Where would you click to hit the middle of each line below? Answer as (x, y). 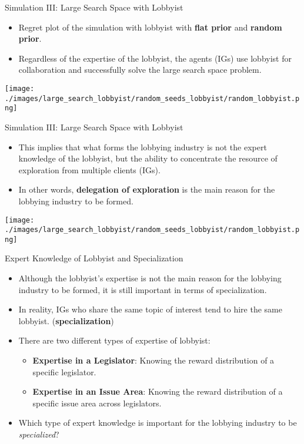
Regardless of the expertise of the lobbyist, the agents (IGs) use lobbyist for (155, 58)
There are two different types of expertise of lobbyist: (114, 340)
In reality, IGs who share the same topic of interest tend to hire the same (150, 309)
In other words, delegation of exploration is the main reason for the (147, 189)
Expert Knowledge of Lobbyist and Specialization (94, 258)
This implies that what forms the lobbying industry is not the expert (143, 147)
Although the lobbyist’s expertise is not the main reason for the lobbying (150, 278)
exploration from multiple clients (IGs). (89, 169)
